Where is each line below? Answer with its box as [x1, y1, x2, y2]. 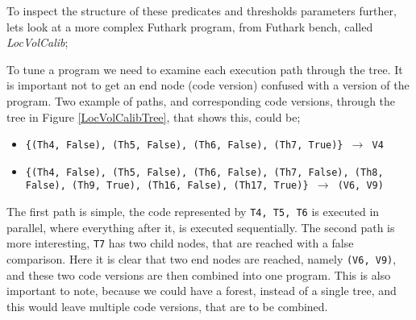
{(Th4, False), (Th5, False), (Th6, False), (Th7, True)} [25, 139, 343, 152]
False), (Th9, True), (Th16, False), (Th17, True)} [25, 180, 309, 192]
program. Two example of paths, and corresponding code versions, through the [6, 92, 396, 109]
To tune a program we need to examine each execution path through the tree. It [6, 60, 403, 77]
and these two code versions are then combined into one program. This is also [6, 266, 391, 283]
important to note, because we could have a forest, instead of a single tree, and [6, 282, 397, 299]
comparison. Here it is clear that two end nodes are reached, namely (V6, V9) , [6, 251, 397, 268]
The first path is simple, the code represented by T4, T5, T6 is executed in [6, 203, 380, 220]
